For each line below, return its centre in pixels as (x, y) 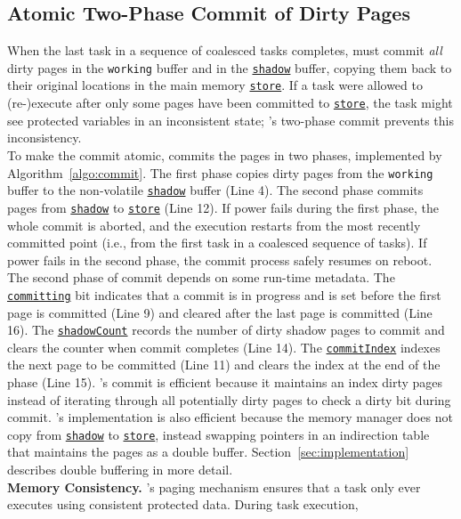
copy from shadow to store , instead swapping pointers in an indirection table (218, 434)
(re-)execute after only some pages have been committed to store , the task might (230, 103)
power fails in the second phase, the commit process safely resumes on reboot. (220, 259)
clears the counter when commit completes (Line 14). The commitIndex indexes (224, 347)
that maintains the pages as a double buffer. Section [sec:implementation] (208, 452)
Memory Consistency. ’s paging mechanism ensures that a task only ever (214, 487)
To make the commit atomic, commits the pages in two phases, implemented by (225, 154)
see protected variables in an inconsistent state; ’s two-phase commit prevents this (231, 120)
